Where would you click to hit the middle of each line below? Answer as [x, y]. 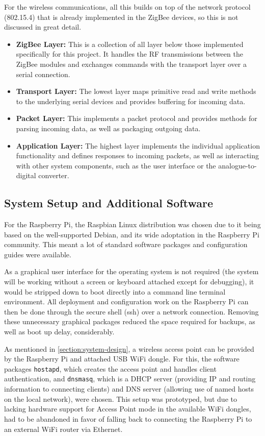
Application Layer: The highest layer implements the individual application [138, 145]
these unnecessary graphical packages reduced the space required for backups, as [130, 321]
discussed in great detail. [43, 27]
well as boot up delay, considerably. [59, 332]
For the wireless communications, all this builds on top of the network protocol [127, 7]
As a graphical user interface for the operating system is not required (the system [131, 271]
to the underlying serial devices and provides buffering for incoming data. [131, 101]
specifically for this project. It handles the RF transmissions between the [129, 54]
